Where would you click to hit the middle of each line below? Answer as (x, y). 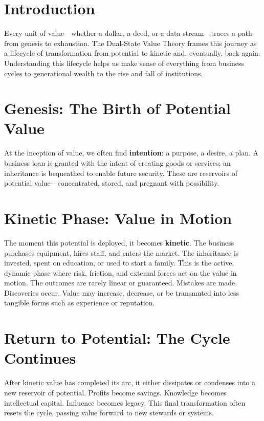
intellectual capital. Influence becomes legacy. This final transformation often (125, 402)
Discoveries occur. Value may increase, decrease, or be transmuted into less (122, 292)
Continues (40, 358)
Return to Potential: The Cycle (117, 338)
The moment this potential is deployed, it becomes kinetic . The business (119, 242)
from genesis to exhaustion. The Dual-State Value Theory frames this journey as (130, 43)
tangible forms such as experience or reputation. (80, 303)
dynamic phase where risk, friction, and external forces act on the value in (120, 272)
